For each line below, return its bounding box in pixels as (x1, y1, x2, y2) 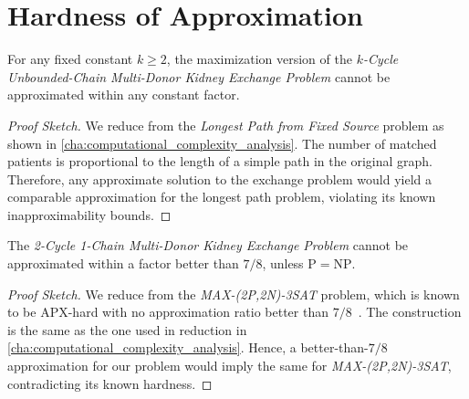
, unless (262, 254, 304, 273)
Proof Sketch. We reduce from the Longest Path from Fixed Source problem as (7, 115, 444, 134)
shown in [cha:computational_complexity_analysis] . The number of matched (7, 133, 437, 152)
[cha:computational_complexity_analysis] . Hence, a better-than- (7, 338, 369, 357)
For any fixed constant (7, 49, 133, 68)
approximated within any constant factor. (7, 85, 240, 104)
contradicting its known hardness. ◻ (7, 373, 213, 393)
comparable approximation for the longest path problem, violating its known (7, 187, 436, 206)
